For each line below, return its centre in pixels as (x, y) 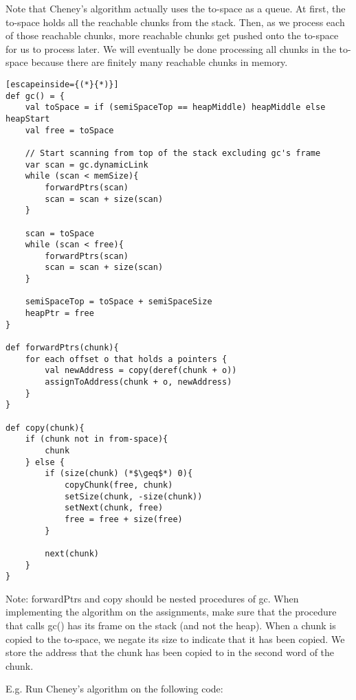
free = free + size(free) (123, 519)
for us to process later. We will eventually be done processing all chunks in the (171, 48)
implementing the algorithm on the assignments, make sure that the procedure (171, 612)
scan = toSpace (59, 233)
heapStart (28, 118)
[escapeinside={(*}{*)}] (62, 84)
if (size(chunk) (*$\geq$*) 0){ (119, 474)
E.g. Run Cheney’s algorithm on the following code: (114, 689)
